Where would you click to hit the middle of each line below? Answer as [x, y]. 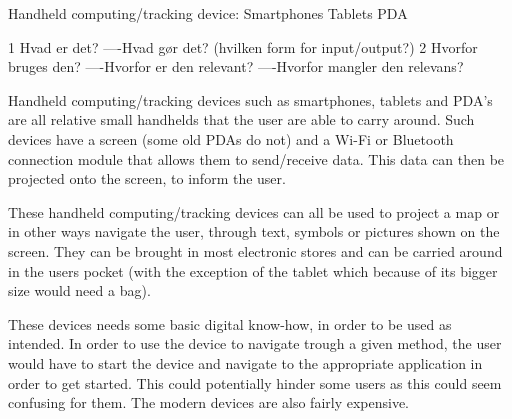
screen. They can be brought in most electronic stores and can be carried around [255, 250]
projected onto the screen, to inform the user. [147, 178]
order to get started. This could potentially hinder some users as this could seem [255, 382]
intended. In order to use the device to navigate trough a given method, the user [255, 343]
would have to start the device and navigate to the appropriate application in [245, 362]
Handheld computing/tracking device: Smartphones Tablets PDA [208, 13]
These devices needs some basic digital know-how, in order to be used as [230, 323]
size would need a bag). [79, 290]
